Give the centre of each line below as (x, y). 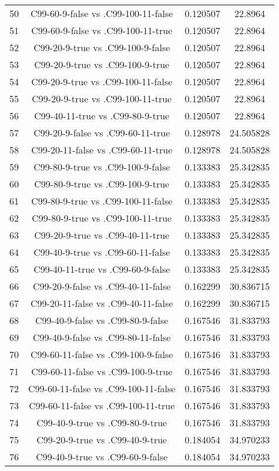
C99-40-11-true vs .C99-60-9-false (102, 269)
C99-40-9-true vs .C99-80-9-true (102, 422)
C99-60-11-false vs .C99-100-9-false (102, 354)
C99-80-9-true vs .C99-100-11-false (102, 201)
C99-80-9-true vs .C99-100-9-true (102, 184)
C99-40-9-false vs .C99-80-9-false (102, 320)
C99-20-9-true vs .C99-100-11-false (102, 81)
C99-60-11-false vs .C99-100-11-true (102, 405)
